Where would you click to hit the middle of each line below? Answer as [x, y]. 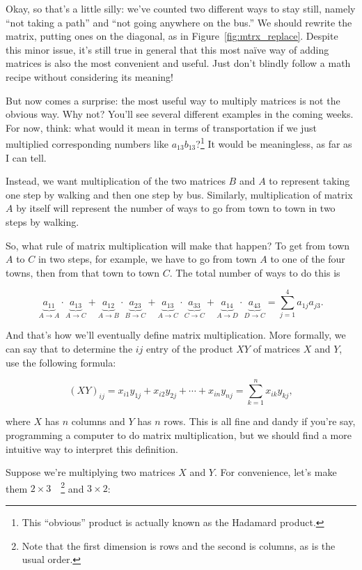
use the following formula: [61, 362]
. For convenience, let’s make [275, 472]
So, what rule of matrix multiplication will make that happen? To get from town [178, 245]
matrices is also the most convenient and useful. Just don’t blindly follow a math [178, 63]
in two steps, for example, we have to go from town [147, 259]
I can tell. [26, 157]
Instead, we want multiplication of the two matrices [116, 181]
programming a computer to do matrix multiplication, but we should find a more [179, 434]
